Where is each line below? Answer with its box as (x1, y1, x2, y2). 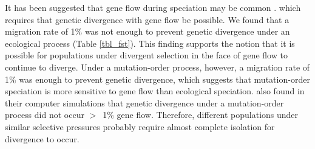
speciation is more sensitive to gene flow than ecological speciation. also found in (5, 85, 305, 97)
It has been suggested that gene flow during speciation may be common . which (5, 1, 301, 13)
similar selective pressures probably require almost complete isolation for (5, 120, 275, 133)
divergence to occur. (5, 132, 80, 145)
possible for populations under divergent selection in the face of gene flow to (5, 49, 288, 61)
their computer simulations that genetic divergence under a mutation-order (5, 96, 284, 109)
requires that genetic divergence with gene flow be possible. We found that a (5, 13, 290, 26)
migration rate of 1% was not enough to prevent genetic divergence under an (5, 25, 290, 38)
